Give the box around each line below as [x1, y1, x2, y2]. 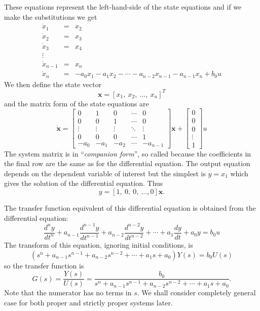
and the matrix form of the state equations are [4, 98, 149, 108]
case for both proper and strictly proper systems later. [4, 297, 173, 307]
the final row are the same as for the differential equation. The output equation [4, 158, 250, 169]
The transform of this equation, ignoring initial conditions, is [4, 240, 193, 250]
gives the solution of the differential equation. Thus [4, 178, 163, 188]
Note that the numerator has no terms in [4, 287, 132, 298]
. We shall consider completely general [137, 287, 256, 298]
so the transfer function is [4, 260, 84, 270]
